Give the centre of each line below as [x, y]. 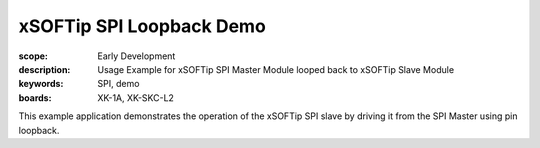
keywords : [41, 84]
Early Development [136, 56]
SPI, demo [118, 84]
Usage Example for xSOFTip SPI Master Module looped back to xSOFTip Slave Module [276, 69]
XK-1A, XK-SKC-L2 [136, 97]
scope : [33, 56]
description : [44, 69]
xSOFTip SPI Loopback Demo [142, 26]
